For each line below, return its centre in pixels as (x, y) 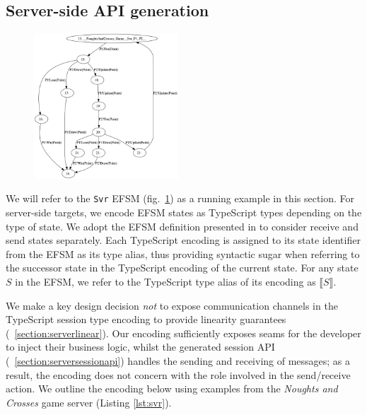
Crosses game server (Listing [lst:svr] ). (89, 402)
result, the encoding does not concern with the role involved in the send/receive (178, 374)
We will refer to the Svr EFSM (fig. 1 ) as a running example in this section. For (180, 198)
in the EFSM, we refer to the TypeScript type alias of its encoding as (165, 281)
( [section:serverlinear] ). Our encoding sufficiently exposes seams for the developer (183, 333)
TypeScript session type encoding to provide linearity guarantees (146, 319)
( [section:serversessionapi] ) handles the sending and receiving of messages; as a (178, 360)
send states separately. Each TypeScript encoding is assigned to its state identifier (183, 240)
